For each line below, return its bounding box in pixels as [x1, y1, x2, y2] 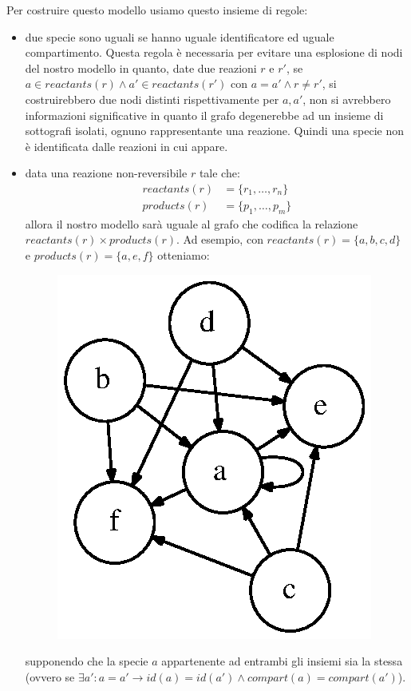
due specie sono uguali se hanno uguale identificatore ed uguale [25, 28, 334, 45]
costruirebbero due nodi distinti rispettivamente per [25, 90, 279, 107]
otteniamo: [157, 246, 210, 263]
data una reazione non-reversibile [25, 165, 188, 181]
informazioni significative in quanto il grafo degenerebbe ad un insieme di [25, 106, 384, 123]
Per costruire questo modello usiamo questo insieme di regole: [6, 2, 308, 18]
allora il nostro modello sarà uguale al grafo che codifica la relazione [25, 215, 358, 232]
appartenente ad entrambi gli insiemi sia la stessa [161, 653, 403, 669]
